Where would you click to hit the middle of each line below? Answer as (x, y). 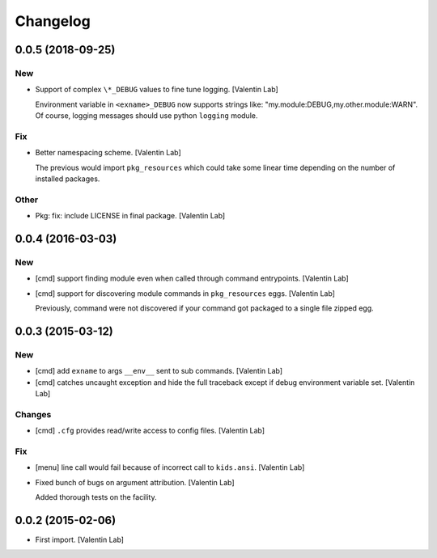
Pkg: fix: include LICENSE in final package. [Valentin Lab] (130, 216)
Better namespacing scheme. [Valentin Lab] (108, 153)
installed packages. (68, 179)
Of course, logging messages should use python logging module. (146, 116)
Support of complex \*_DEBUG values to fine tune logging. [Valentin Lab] (157, 90)
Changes (33, 414)
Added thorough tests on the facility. (96, 497)
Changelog (53, 21)
